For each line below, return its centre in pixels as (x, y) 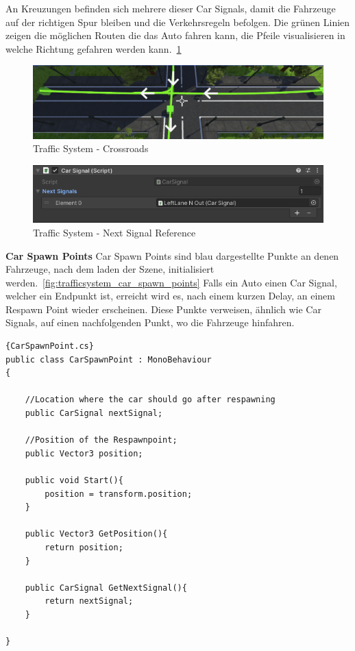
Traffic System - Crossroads (91, 148)
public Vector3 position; (84, 453)
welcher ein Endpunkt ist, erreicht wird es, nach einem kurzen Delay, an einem (170, 296)
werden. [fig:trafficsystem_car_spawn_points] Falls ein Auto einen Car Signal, (171, 282)
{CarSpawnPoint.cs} (50, 346)
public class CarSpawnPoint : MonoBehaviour (109, 359)
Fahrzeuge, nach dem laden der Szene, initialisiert (110, 269)
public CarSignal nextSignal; (94, 414)
